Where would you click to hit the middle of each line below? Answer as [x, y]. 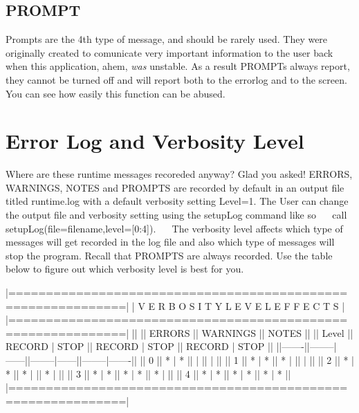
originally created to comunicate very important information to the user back [169, 52]
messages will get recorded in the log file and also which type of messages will [170, 242]
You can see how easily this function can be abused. [116, 93]
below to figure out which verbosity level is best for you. [125, 269]
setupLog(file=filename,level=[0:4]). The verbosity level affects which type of [174, 228]
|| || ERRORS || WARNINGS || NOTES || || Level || [242, 332]
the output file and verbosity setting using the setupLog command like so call [176, 215]
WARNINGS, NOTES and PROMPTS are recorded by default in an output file [175, 187]
